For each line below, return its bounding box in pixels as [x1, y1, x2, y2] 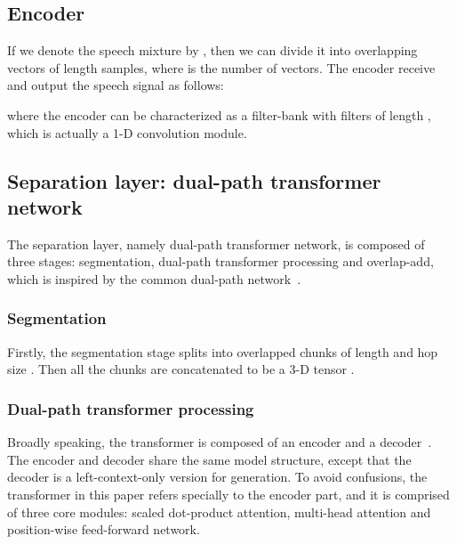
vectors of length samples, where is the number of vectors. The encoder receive [7, 58, 436, 77]
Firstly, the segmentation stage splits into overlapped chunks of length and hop [7, 342, 438, 361]
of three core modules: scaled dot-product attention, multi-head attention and [7, 502, 431, 521]
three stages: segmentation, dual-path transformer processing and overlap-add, [7, 252, 434, 271]
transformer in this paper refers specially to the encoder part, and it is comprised [7, 484, 450, 503]
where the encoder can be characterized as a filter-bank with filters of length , [7, 105, 431, 124]
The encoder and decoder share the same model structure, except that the [7, 450, 412, 468]
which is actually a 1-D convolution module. [7, 123, 247, 142]
